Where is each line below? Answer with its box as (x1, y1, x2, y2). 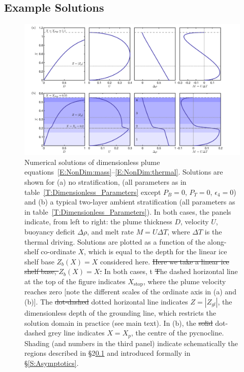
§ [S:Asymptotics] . (24, 357, 79, 368)
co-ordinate (41, 246, 76, 257)
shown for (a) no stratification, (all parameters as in (24, 176, 187, 187)
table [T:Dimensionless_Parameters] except (24, 186, 161, 197)
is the (204, 226, 222, 236)
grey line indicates (48, 327, 105, 338)
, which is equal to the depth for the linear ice (84, 246, 227, 257)
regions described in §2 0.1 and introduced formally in (24, 348, 191, 358)
